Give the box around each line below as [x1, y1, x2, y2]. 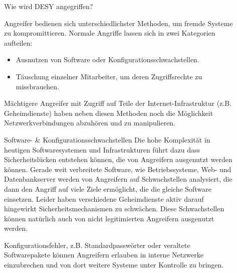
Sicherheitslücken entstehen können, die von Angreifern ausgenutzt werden [4, 154, 232, 165]
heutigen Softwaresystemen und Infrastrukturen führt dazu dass [4, 144, 200, 155]
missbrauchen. [16, 81, 59, 91]
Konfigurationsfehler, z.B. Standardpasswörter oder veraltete [4, 239, 190, 250]
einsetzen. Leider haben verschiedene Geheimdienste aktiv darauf [4, 193, 204, 204]
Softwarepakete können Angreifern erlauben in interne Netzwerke [4, 249, 204, 260]
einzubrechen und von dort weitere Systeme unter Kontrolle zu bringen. [4, 259, 224, 270]
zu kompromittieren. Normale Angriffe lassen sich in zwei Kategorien [4, 28, 215, 38]
